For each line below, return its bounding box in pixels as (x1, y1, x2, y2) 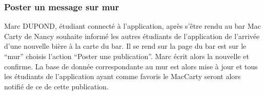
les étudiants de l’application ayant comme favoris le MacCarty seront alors (4, 71, 241, 82)
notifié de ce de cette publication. (4, 81, 109, 91)
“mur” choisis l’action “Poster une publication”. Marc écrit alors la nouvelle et (4, 51, 249, 61)
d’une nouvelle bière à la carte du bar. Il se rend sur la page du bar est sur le (4, 41, 247, 51)
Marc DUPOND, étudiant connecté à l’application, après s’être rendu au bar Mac (4, 21, 261, 31)
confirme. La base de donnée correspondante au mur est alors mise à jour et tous (4, 61, 258, 71)
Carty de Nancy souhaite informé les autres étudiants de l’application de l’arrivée (4, 30, 260, 41)
